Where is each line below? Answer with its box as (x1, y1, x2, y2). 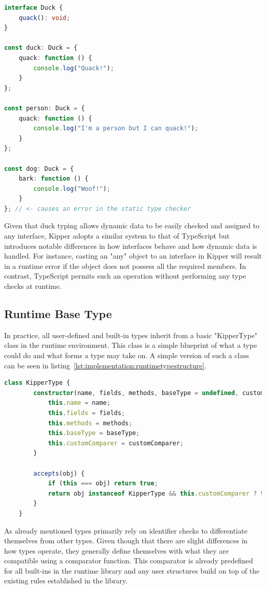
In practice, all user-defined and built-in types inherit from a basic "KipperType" (4, 329, 258, 340)
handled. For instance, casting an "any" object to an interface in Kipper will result (4, 250, 262, 261)
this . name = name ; (48, 399, 110, 407)
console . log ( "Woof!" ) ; (33, 185, 110, 192)
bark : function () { (18, 175, 88, 183)
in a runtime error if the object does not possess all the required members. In (4, 260, 246, 271)
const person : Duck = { (4, 104, 85, 112)
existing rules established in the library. (4, 575, 128, 586)
